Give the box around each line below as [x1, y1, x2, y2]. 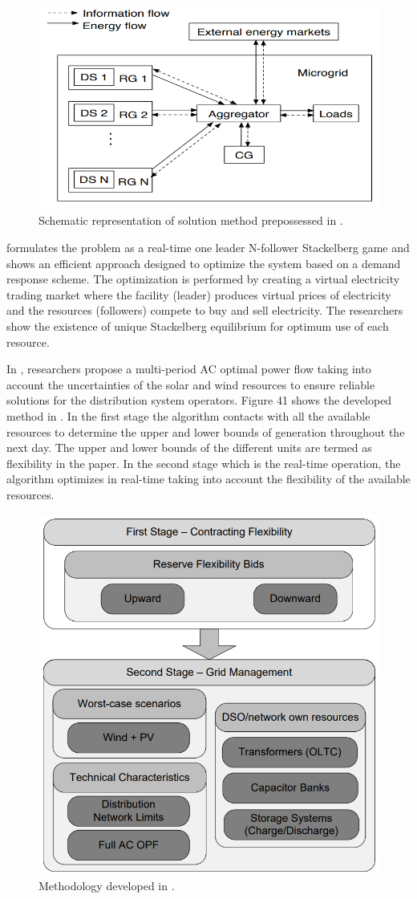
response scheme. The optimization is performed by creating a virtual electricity [6, 271, 400, 287]
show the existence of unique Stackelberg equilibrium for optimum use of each [6, 318, 389, 334]
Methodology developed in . [38, 877, 175, 893]
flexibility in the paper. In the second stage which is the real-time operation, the [6, 454, 401, 471]
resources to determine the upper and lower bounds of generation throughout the [6, 423, 405, 440]
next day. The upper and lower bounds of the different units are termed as [6, 439, 372, 456]
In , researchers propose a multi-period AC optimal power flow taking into [6, 360, 371, 377]
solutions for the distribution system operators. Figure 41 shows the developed [6, 392, 392, 409]
